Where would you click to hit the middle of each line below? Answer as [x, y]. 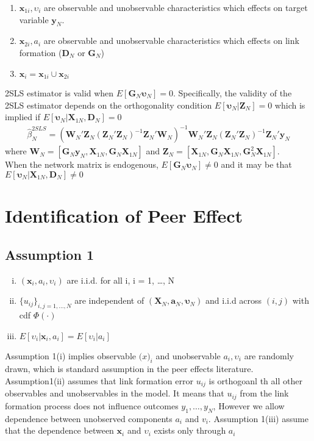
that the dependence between [59, 430]
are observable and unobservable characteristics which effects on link [171, 41]
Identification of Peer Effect [124, 216]
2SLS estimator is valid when [59, 93]
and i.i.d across [234, 300]
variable [34, 19]
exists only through [190, 430]
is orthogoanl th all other [255, 380]
